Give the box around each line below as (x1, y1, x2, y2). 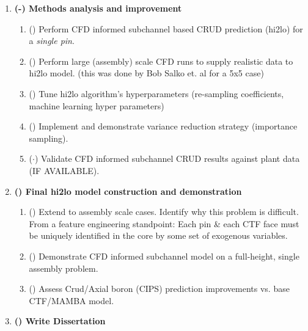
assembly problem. (29, 261, 98, 274)
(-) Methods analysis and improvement (14, 2, 182, 14)
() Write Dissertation (14, 315, 106, 327)
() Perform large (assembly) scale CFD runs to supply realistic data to (29, 54, 293, 67)
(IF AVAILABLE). (29, 164, 100, 176)
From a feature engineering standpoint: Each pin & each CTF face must (29, 217, 299, 230)
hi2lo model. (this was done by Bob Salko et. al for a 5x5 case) (29, 67, 264, 79)
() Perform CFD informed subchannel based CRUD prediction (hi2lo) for (29, 22, 303, 35)
